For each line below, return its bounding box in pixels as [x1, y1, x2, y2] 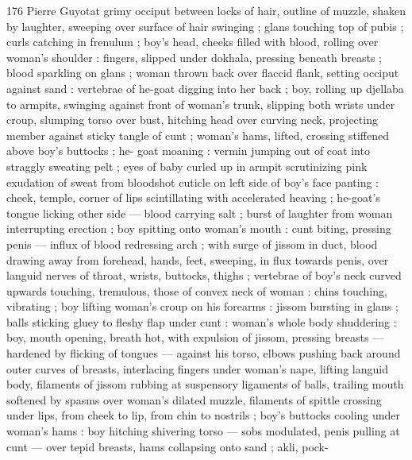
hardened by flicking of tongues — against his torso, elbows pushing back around [6, 345, 401, 361]
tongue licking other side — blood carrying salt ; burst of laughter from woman [6, 204, 393, 221]
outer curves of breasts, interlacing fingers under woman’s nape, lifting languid [6, 360, 388, 377]
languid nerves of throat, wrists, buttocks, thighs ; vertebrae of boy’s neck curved [6, 267, 402, 284]
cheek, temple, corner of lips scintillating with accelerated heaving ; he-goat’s [6, 189, 380, 206]
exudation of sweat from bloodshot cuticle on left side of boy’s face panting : [6, 173, 379, 190]
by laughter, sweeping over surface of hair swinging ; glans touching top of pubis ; [6, 17, 404, 34]
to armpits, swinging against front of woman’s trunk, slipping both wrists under [6, 95, 395, 112]
